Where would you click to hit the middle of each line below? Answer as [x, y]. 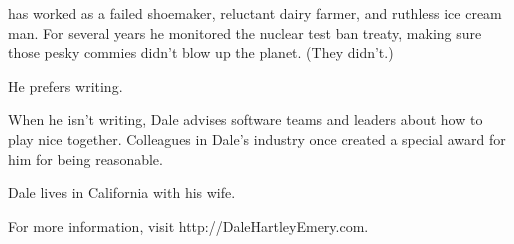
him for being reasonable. [85, 158]
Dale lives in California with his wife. [122, 192]
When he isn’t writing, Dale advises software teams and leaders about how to [245, 119]
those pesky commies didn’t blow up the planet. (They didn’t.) [201, 52]
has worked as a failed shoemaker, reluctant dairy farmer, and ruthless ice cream [255, 13]
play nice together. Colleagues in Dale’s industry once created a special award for [257, 138]
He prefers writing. [65, 85]
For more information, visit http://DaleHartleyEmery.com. [188, 225]
